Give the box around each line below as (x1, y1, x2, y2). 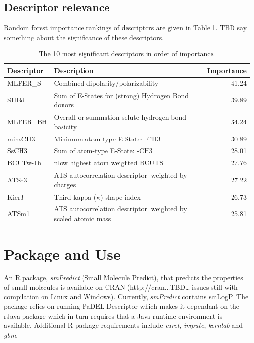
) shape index (100, 191, 141, 202)
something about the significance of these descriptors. (4, 32, 164, 42)
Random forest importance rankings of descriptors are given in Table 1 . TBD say (4, 22, 247, 33)
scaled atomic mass (54, 213, 111, 223)
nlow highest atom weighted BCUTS (54, 158, 164, 168)
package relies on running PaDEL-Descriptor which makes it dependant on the (4, 301, 240, 311)
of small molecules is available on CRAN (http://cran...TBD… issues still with (4, 282, 238, 292)
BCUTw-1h (7, 158, 42, 168)
